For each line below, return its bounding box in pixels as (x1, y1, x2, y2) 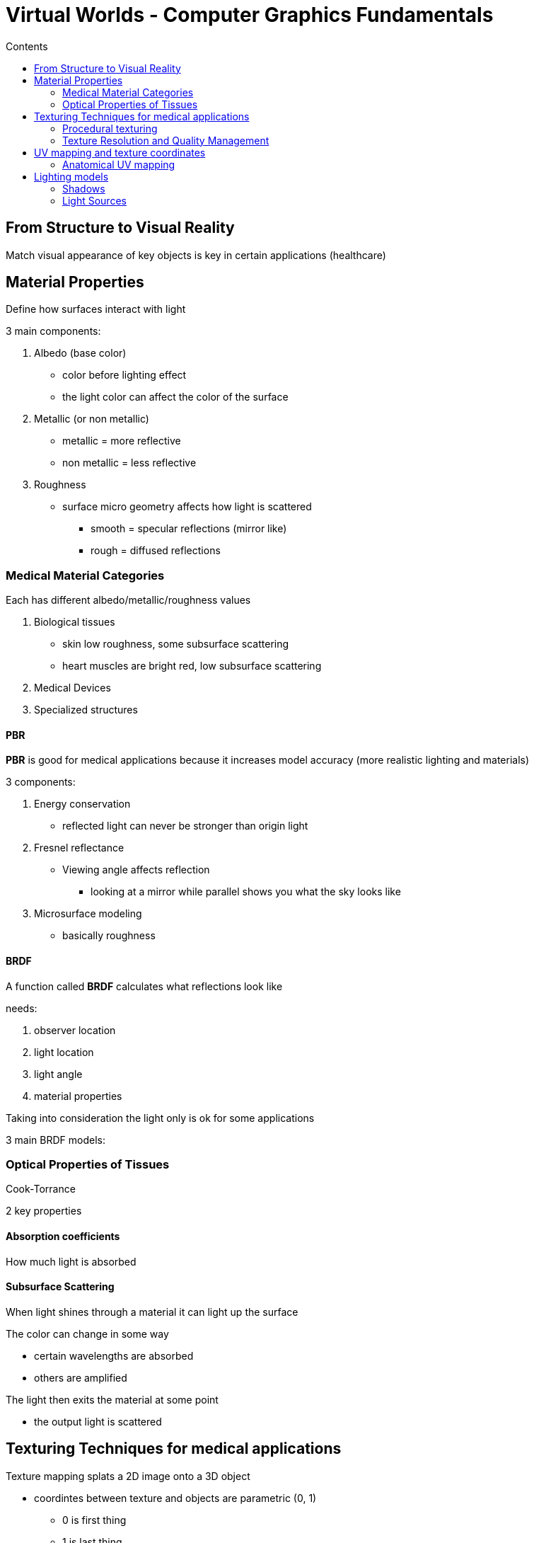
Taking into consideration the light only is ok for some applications (6, 1111, 315, 1124)
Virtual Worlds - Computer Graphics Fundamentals (6, 3, 494, 27)
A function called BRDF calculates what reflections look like (6, 980, 283, 992)
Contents (6, 40, 48, 52)
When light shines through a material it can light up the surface (6, 1305, 298, 1318)
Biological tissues (34, 616, 115, 629)
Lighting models (34, 170, 109, 183)
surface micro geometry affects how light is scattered (62, 500, 312, 513)
